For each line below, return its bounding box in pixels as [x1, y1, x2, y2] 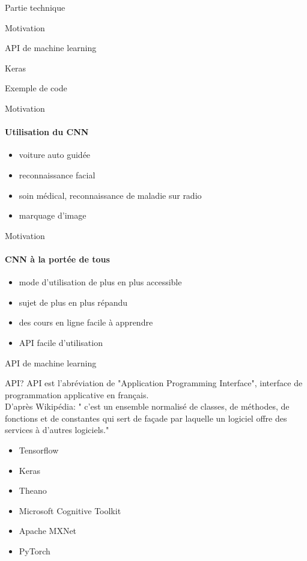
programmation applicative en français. [5, 388, 149, 401]
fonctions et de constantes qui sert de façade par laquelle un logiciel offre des [5, 411, 287, 424]
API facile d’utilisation [19, 336, 103, 348]
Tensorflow [19, 444, 59, 456]
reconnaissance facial [19, 168, 96, 181]
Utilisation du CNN [5, 126, 89, 138]
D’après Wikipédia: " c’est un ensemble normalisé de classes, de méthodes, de [5, 400, 290, 413]
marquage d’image [19, 209, 87, 222]
